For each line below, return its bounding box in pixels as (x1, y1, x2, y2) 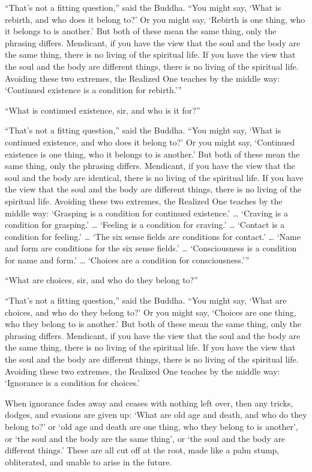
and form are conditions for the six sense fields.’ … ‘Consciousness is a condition (5, 242, 297, 254)
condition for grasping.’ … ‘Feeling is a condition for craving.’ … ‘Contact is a (5, 218, 285, 231)
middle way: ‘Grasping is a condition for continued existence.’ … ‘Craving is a (5, 206, 288, 219)
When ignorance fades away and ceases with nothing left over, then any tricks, (5, 396, 293, 409)
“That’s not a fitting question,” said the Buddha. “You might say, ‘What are (5, 294, 287, 307)
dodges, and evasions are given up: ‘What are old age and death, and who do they (5, 408, 307, 421)
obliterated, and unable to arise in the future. (5, 455, 172, 468)
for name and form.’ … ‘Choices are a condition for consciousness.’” (5, 253, 250, 266)
